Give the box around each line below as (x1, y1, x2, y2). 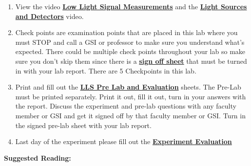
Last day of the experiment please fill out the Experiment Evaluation (15, 136, 232, 147)
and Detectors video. (15, 11, 84, 21)
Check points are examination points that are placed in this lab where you (15, 27, 238, 37)
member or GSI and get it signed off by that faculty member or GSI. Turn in (15, 110, 246, 120)
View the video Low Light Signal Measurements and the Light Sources (15, 1, 247, 11)
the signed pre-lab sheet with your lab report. (15, 120, 152, 130)
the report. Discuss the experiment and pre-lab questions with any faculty (15, 101, 236, 111)
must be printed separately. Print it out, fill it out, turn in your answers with (15, 91, 246, 101)
